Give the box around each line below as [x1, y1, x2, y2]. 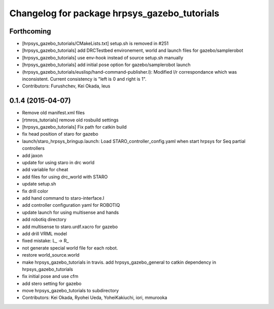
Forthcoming [9, 27, 51, 36]
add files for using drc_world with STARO [22, 173, 108, 180]
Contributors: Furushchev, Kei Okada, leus [22, 83, 111, 89]
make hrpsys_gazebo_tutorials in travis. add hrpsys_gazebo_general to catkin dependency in [22, 259, 217, 265]
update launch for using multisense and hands [22, 209, 119, 215]
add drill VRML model [22, 230, 67, 236]
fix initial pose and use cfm [22, 273, 79, 280]
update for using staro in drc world [22, 160, 95, 166]
